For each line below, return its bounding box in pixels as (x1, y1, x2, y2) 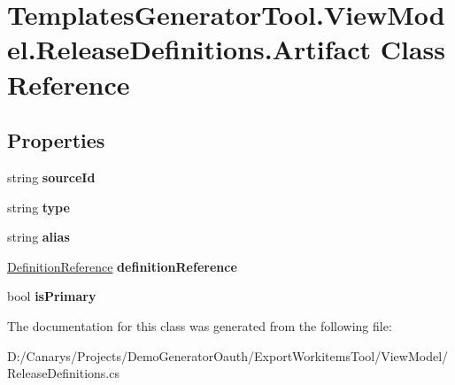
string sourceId (7, 167, 96, 186)
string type (7, 197, 70, 216)
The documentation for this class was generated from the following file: (7, 316, 392, 335)
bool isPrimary (7, 287, 96, 305)
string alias (7, 227, 70, 246)
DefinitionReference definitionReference (7, 257, 237, 275)
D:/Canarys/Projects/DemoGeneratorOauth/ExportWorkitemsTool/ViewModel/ (7, 346, 449, 365)
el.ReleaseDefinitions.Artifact (7, 31, 371, 67)
